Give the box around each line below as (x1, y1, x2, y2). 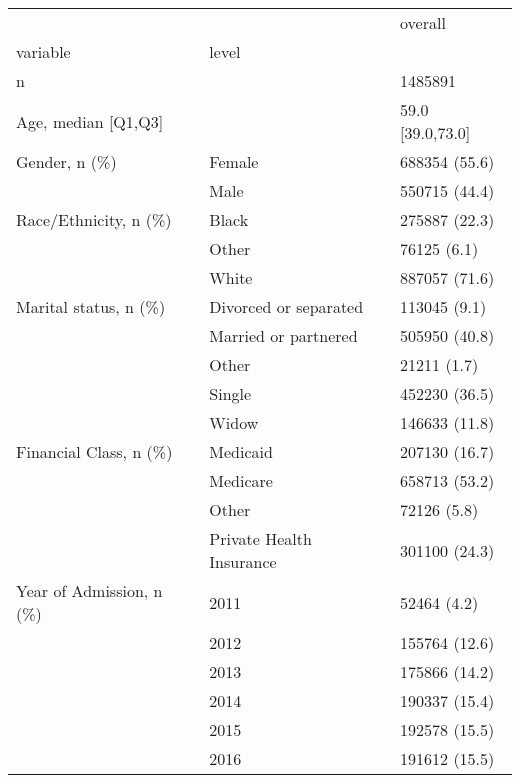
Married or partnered (209, 324, 358, 347)
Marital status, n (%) (16, 295, 166, 318)
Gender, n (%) (16, 150, 117, 173)
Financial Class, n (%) (16, 440, 173, 463)
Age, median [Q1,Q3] (16, 109, 164, 133)
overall (400, 11, 446, 34)
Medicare (209, 469, 273, 492)
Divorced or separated (209, 295, 364, 318)
